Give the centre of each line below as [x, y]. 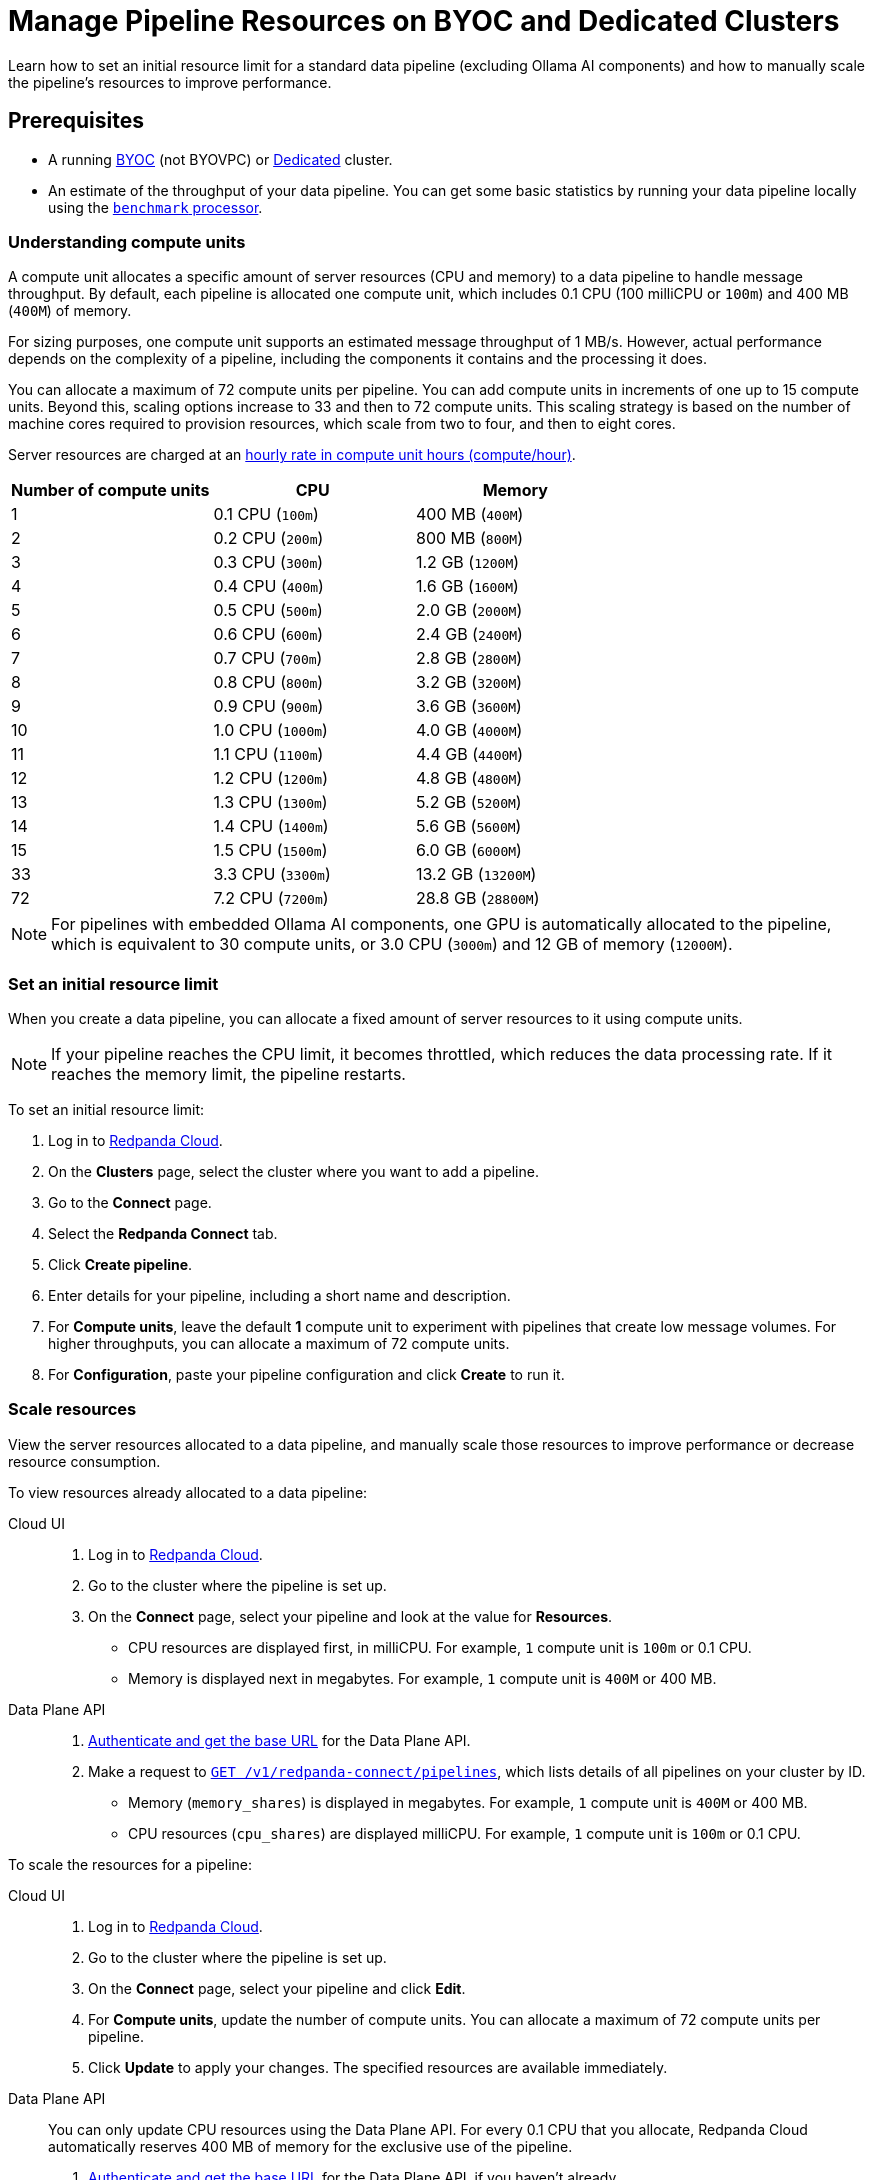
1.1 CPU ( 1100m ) [268, 754]
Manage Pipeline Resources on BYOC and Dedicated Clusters [424, 21]
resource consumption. [84, 1461]
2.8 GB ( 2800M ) [469, 658]
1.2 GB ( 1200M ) [468, 562]
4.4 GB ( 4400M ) [469, 754]
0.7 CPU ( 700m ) [268, 658]
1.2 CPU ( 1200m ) [271, 778]
